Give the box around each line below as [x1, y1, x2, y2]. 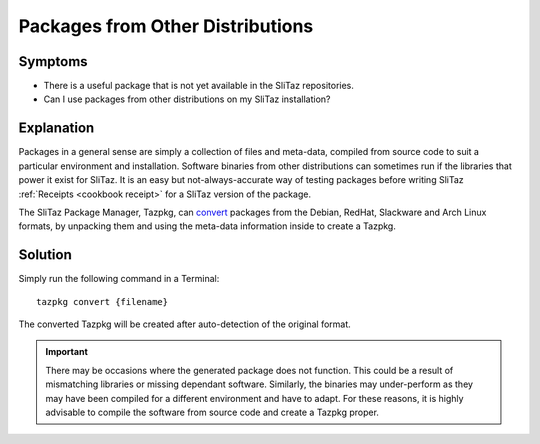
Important [45, 346, 89, 358]
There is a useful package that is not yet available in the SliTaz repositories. [43, 80, 355, 92]
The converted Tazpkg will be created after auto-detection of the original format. [18, 318, 352, 330]
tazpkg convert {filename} [36, 296, 169, 307]
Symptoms [18, 53, 89, 70]
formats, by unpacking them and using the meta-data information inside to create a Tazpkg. [18, 220, 397, 232]
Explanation [18, 120, 95, 137]
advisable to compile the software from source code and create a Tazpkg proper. [45, 406, 380, 418]
